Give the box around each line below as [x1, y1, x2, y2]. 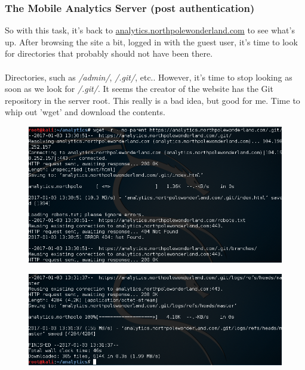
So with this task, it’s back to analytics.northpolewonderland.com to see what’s [5, 24, 295, 36]
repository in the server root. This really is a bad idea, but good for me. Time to [5, 94, 300, 106]
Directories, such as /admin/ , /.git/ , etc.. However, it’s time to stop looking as [5, 70, 292, 83]
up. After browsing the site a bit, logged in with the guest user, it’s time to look [5, 35, 298, 48]
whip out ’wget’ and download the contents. [5, 106, 165, 118]
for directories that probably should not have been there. [5, 47, 213, 60]
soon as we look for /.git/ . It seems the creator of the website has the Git [5, 82, 273, 95]
